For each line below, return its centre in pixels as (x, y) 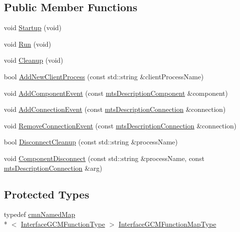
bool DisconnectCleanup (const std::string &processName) (91, 142)
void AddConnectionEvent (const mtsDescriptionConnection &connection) (115, 109)
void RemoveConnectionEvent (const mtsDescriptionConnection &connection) (120, 125)
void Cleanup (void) (34, 60)
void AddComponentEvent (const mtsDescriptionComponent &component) (116, 93)
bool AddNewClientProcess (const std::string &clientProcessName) (104, 76)
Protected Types (47, 194)
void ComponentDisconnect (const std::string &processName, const (104, 158)
